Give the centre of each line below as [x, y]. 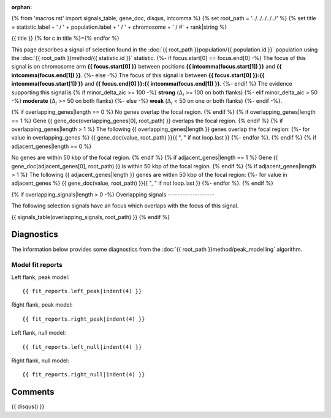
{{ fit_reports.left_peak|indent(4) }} [82, 291]
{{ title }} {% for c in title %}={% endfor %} [65, 38]
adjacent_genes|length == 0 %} [51, 146]
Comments [33, 392]
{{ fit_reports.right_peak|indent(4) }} [84, 319]
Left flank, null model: [39, 333]
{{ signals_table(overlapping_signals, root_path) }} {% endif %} [91, 217]
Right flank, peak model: [42, 305]
